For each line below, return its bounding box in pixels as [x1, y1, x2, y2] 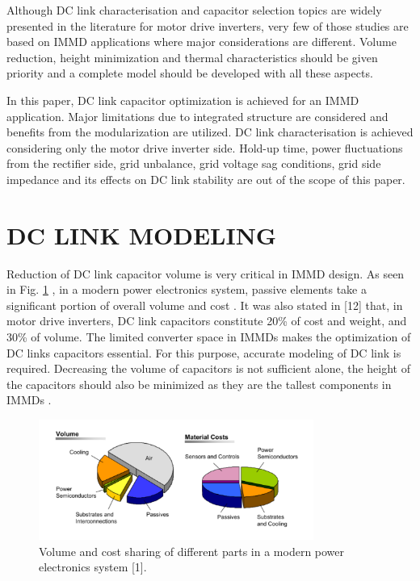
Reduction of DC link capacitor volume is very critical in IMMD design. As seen [6, 265, 405, 282]
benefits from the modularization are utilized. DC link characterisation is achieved [6, 123, 414, 140]
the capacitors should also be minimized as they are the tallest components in [6, 375, 392, 392]
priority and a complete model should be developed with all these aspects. [6, 65, 373, 82]
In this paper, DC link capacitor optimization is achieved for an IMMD [6, 91, 359, 108]
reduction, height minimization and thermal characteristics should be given [6, 48, 378, 65]
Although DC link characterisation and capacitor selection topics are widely [6, 2, 382, 18]
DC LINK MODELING [6, 218, 277, 251]
